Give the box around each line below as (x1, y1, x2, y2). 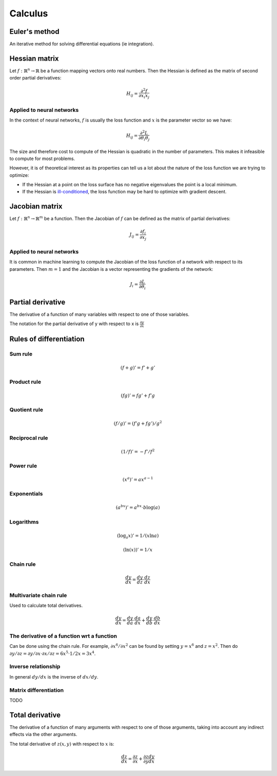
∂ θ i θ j (138, 135, 150, 142)
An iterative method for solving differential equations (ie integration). (9, 41, 154, 47)
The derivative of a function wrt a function (9, 632, 117, 640)
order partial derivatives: (9, 75, 62, 81)
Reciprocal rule (9, 434, 48, 441)
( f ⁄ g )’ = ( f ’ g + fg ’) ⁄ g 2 (113, 420, 162, 427)
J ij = (129, 231, 140, 238)
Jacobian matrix (9, 202, 63, 211)
